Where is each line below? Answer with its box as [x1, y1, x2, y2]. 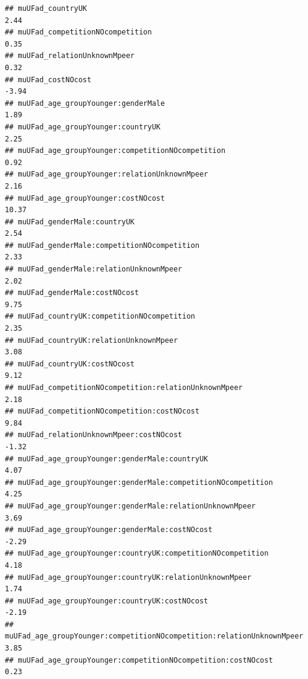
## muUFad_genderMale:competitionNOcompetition [5, 241, 200, 250]
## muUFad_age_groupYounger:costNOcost [5, 193, 165, 203]
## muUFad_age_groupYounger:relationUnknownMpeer [5, 170, 208, 179]
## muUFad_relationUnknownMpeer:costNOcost [5, 430, 182, 440]
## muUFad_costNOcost [5, 75, 92, 84]
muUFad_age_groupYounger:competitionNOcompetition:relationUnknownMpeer [5, 632, 303, 641]
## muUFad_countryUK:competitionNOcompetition [5, 312, 195, 321]
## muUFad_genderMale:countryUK [5, 217, 135, 226]
